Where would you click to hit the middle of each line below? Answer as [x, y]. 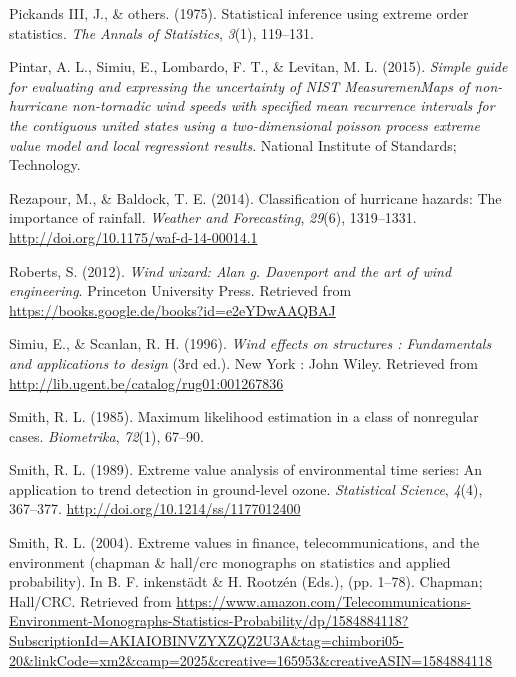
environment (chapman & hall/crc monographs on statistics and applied [230, 561]
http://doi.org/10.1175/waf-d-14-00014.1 [133, 236]
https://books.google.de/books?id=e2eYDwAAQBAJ [172, 309]
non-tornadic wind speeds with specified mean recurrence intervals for [283, 105]
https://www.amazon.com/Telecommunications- [323, 600]
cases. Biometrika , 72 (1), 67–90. [106, 435]
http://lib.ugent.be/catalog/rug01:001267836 [146, 382]
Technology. [45, 164]
